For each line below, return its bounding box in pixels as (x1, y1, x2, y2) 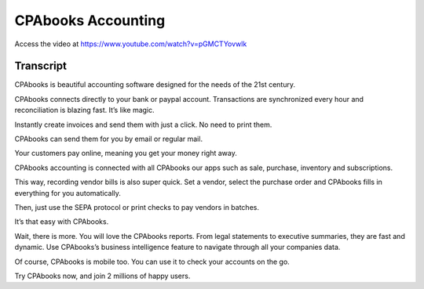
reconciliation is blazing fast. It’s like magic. (14, 106, 155, 115)
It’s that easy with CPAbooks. (14, 217, 109, 226)
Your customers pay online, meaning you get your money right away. (14, 149, 237, 158)
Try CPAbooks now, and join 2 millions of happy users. (14, 271, 191, 280)
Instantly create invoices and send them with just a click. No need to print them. (14, 120, 272, 129)
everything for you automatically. (14, 188, 122, 197)
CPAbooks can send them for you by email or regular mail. (14, 134, 203, 144)
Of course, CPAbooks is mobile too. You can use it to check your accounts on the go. (14, 257, 290, 266)
